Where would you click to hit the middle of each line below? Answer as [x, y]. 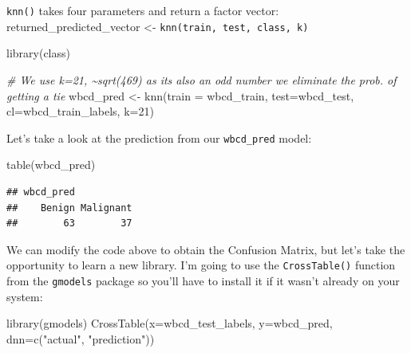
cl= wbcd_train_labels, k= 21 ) [80, 111]
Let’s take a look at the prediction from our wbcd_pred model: [159, 137]
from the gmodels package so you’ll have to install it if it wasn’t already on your [203, 280]
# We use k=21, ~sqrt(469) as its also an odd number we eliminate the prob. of [202, 79]
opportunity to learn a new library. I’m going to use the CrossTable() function [201, 265]
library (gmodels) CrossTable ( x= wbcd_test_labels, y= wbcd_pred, [170, 323]
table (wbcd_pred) [51, 165]
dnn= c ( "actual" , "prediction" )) [81, 338]
